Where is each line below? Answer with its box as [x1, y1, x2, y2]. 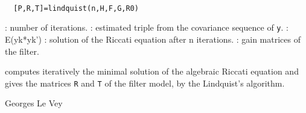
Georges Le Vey [5, 97, 63, 109]
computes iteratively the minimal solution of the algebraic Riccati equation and [5, 65, 299, 78]
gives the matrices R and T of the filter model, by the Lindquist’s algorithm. [5, 76, 285, 89]
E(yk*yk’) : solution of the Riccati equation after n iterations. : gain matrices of [5, 32, 301, 45]
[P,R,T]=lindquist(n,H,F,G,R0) [13, 4, 139, 13]
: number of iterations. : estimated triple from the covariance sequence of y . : [5, 21, 288, 34]
